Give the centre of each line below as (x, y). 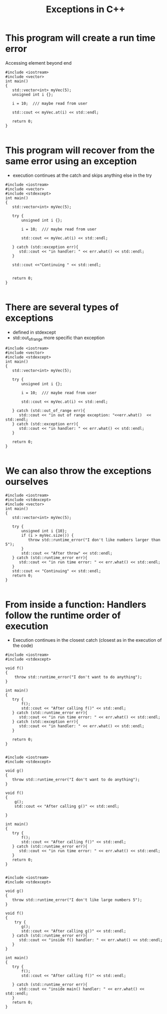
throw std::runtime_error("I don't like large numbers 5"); (77, 900)
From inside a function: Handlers (76, 604)
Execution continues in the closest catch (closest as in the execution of (87, 640)
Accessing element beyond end (38, 63)
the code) (23, 646)
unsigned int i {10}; (44, 531)
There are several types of (62, 307)
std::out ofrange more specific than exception (59, 338)
